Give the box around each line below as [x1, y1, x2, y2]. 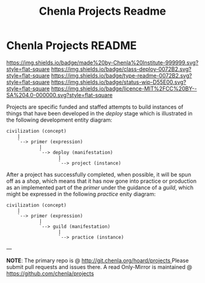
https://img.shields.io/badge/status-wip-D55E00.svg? [51, 78, 187, 86]
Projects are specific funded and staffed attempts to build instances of [6, 103, 184, 111]
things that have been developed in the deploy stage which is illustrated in [6, 109, 193, 117]
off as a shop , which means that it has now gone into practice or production [6, 177, 197, 185]
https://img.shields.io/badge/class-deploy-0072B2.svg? [51, 65, 192, 73]
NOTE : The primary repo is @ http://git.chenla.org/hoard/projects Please [6, 257, 189, 264]
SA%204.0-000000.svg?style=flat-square [6, 91, 113, 98]
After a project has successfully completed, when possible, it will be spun [6, 171, 192, 178]
